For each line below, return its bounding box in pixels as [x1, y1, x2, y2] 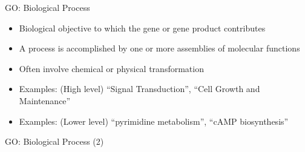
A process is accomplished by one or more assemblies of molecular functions [19, 42, 300, 55]
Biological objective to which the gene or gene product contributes [19, 21, 266, 34]
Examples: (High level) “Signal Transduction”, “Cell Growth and [19, 82, 260, 95]
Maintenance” [19, 94, 71, 107]
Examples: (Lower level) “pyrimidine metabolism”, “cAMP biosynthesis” [19, 114, 289, 127]
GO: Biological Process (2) [5, 135, 104, 148]
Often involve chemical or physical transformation [19, 62, 204, 74]
